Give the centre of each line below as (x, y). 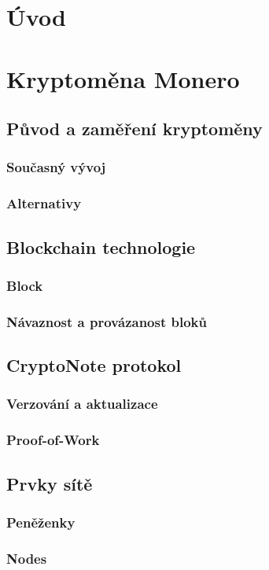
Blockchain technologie (101, 246)
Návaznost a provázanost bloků (107, 321)
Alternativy (44, 203)
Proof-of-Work (53, 440)
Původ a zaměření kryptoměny (134, 129)
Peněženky (41, 522)
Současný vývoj (56, 167)
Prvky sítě (50, 483)
